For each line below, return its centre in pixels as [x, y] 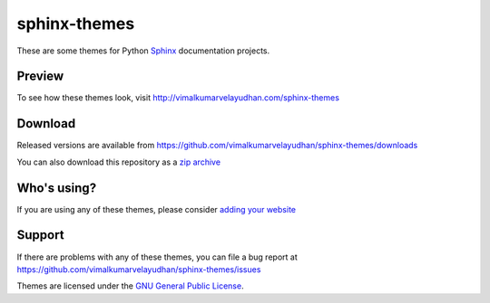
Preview [40, 76]
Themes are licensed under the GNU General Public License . [130, 286]
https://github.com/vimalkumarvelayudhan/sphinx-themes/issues [139, 269]
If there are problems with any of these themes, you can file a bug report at [157, 257]
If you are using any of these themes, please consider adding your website [157, 209]
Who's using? [57, 188]
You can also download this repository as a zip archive [119, 162]
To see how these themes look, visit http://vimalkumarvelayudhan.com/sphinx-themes [178, 98]
